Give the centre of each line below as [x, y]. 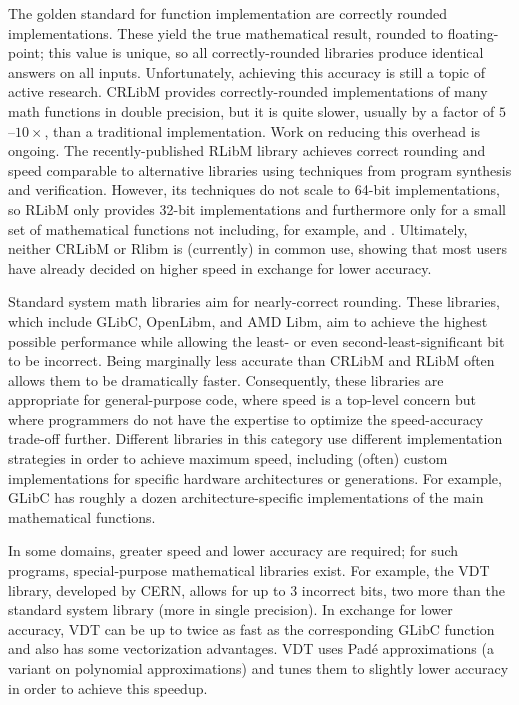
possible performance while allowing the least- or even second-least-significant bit [256, 340]
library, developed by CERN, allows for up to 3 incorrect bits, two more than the [257, 589]
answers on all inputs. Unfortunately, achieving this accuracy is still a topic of [246, 71]
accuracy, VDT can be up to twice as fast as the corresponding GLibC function [251, 628]
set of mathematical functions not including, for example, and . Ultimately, [238, 228]
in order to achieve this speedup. [108, 687]
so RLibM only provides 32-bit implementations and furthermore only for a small [257, 208]
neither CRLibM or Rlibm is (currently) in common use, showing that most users [257, 248]
